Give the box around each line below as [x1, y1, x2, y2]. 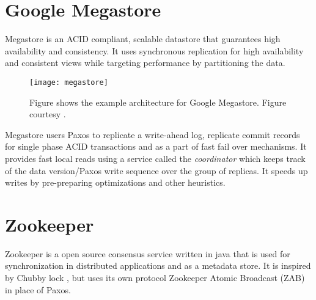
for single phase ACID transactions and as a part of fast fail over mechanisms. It [5, 140, 307, 153]
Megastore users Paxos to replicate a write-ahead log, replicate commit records [5, 128, 300, 141]
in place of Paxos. [5, 283, 71, 296]
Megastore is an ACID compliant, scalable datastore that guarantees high [5, 32, 281, 45]
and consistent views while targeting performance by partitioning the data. [5, 56, 285, 69]
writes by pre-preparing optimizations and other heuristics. [5, 176, 226, 189]
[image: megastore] [29, 78, 108, 87]
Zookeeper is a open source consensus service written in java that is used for [5, 247, 290, 260]
